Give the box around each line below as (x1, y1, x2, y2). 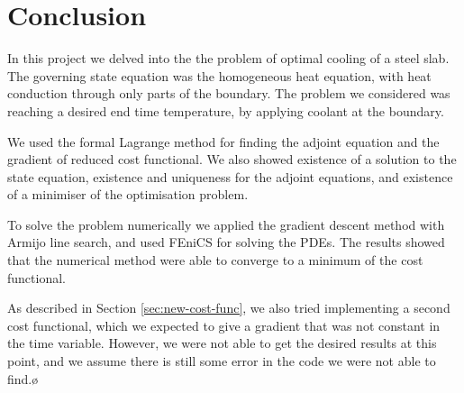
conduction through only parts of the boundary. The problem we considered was (7, 84, 450, 103)
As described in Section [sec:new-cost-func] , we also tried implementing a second (7, 298, 450, 317)
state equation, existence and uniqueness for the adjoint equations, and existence (7, 167, 453, 186)
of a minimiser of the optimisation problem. (7, 185, 249, 204)
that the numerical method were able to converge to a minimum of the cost (7, 251, 423, 270)
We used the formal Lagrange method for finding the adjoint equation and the (7, 132, 440, 151)
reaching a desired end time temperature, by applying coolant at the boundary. (7, 101, 444, 120)
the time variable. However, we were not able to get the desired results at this (7, 334, 437, 352)
